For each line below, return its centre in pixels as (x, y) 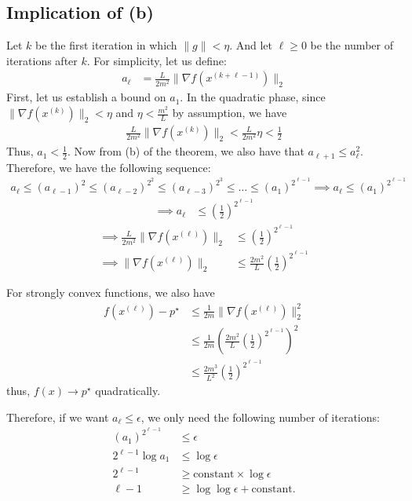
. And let (251, 45)
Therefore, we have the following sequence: (109, 167)
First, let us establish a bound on (86, 97)
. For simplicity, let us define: (157, 60)
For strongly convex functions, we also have (111, 293)
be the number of (352, 45)
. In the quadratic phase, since (253, 97)
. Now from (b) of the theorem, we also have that (186, 151)
